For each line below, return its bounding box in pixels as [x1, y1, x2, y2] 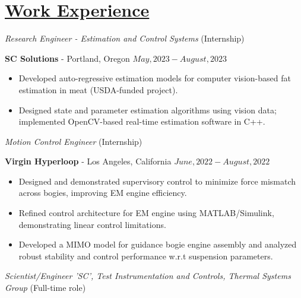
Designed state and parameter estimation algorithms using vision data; [18, 103, 277, 116]
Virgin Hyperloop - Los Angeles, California [5, 155, 172, 167]
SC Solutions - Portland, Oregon [5, 52, 130, 64]
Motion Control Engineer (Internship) [5, 135, 142, 147]
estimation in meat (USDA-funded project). [18, 83, 178, 96]
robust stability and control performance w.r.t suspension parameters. [18, 249, 273, 262]
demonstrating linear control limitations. [18, 218, 166, 230]
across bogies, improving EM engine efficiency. [18, 186, 187, 199]
